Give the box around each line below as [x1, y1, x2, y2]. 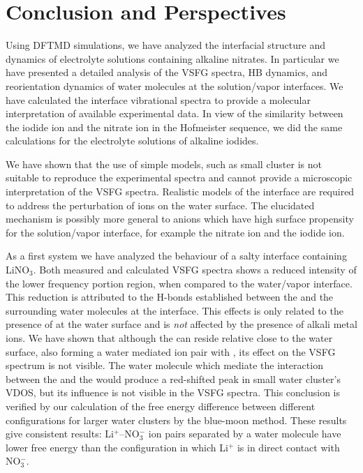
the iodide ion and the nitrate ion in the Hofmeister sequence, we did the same [6, 119, 343, 134]
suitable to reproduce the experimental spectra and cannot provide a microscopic [6, 170, 353, 185]
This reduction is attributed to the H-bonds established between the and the [6, 290, 334, 304]
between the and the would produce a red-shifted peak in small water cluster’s [6, 371, 341, 386]
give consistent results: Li [6, 426, 114, 441]
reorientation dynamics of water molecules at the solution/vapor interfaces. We [6, 78, 343, 93]
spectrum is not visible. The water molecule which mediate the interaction [6, 358, 323, 373]
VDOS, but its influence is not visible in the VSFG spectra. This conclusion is [6, 385, 341, 400]
